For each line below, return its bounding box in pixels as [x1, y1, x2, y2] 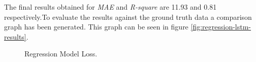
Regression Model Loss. [24, 48, 98, 59]
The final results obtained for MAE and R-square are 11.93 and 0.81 [4, 2, 217, 12]
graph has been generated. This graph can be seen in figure [4, 21, 188, 32]
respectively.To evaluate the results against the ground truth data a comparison [4, 11, 252, 22]
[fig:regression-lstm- [190, 21, 251, 32]
